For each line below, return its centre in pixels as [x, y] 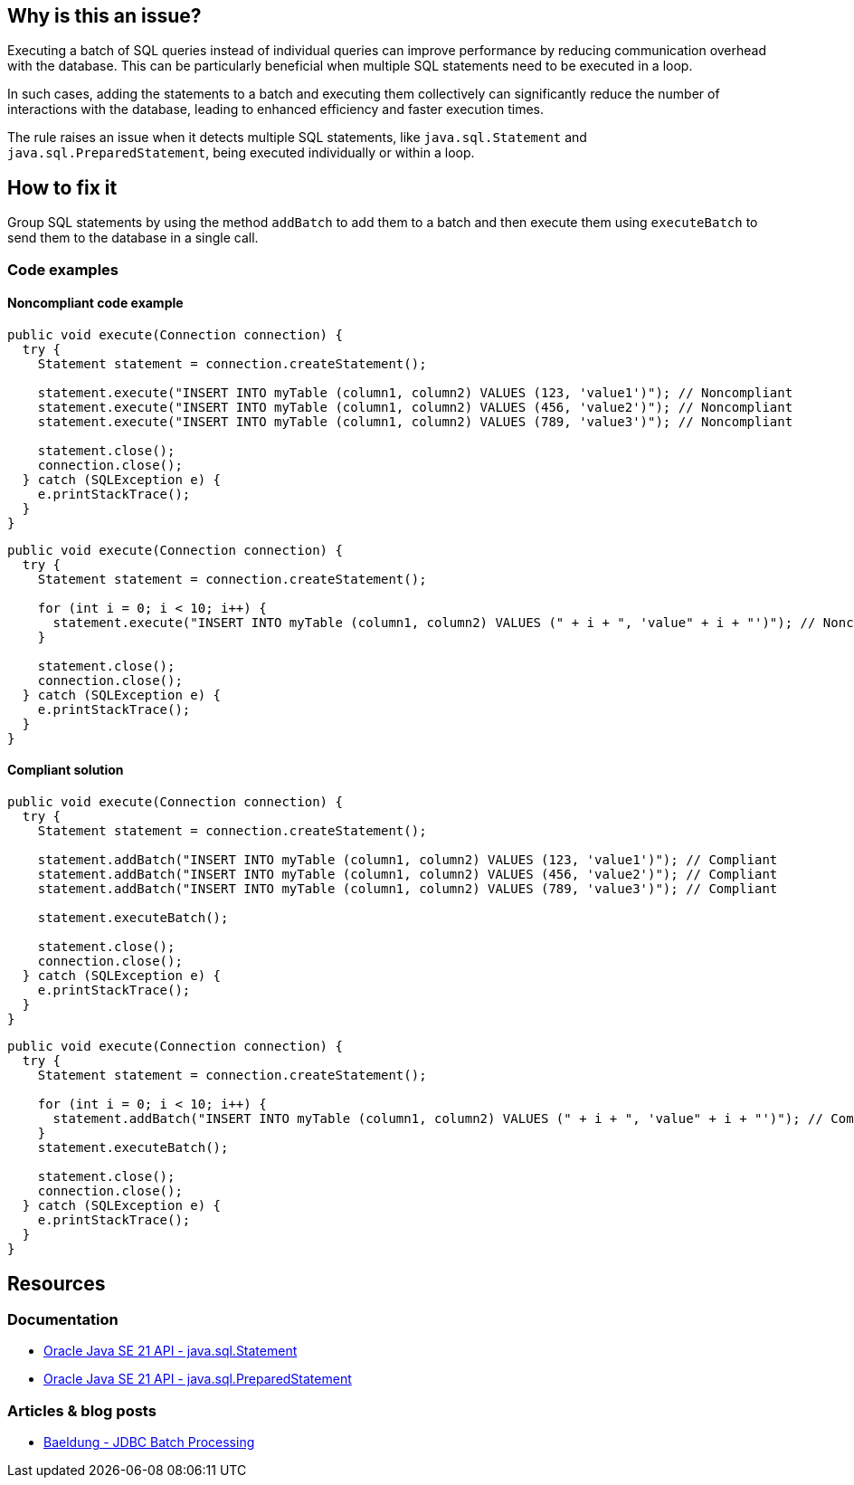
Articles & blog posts [82, 1410]
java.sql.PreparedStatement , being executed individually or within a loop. [241, 153]
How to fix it [62, 187]
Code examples [63, 269]
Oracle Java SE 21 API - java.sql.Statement [171, 1351]
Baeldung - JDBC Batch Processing [149, 1442]
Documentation [63, 1319]
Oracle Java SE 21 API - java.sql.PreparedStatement [198, 1379]
